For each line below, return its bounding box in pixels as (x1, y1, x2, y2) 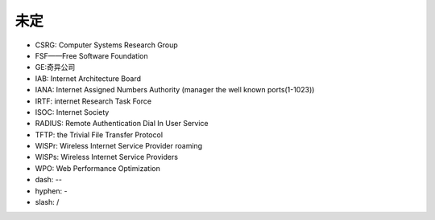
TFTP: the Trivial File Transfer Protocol (35, 129, 164, 140)
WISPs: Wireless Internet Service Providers (35, 153, 179, 162)
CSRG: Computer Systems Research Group (35, 40, 179, 50)
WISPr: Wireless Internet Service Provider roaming (35, 141, 203, 151)
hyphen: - (35, 185, 68, 196)
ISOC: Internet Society (35, 107, 110, 116)
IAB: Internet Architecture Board (35, 73, 141, 84)
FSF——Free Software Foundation (35, 51, 148, 60)
